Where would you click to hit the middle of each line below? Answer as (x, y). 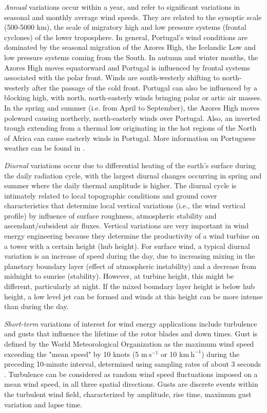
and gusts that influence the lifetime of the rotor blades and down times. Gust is (131, 334)
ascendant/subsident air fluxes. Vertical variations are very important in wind (127, 226)
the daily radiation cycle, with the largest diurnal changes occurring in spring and (133, 175)
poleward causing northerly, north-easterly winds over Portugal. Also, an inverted (132, 118)
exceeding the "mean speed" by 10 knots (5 (72, 354)
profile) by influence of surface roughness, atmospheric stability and (110, 215)
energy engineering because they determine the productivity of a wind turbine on (132, 236)
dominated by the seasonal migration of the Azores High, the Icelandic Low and (130, 47)
